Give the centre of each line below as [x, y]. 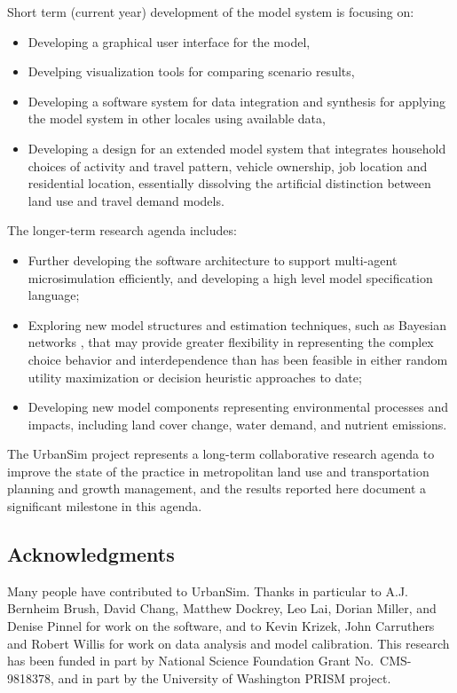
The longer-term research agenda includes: [122, 230]
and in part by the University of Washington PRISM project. [225, 677]
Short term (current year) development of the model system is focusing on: [211, 12]
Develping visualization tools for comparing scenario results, [191, 71]
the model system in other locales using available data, [177, 118]
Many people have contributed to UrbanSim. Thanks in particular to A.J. [208, 591]
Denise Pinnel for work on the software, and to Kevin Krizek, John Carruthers [221, 626]
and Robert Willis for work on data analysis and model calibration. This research [228, 643]
